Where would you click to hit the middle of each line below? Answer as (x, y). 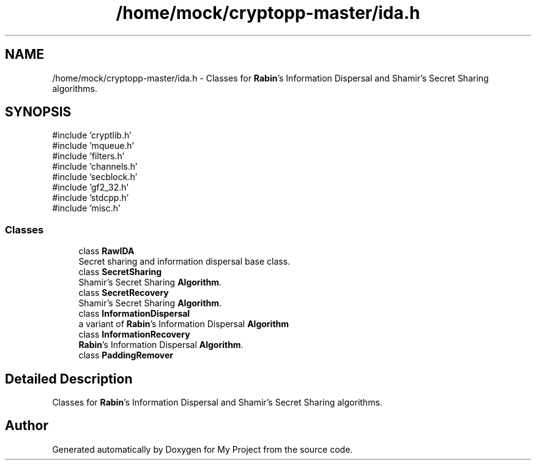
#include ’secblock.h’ (95, 177)
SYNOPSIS (38, 112)
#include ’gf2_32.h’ (90, 187)
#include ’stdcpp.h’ (91, 198)
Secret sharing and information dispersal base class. (184, 262)
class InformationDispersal (134, 314)
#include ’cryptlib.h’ (92, 135)
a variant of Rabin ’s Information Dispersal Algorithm (184, 324)
